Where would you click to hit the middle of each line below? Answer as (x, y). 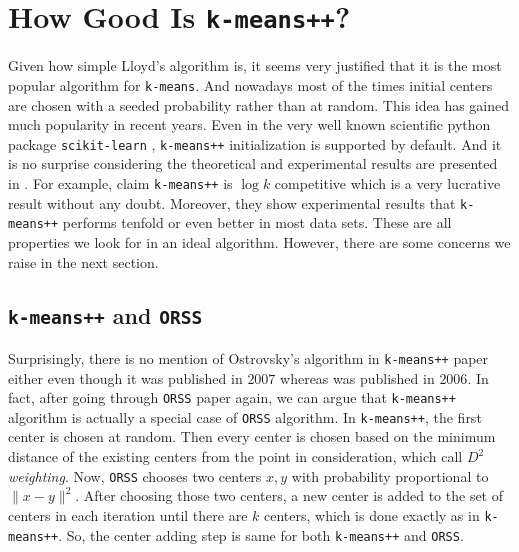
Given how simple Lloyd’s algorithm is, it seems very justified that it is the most (255, 65)
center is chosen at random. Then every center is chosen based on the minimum (252, 436)
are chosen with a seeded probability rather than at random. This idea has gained (259, 104)
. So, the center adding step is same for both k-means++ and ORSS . (261, 534)
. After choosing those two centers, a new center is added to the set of (289, 495)
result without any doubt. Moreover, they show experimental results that (232, 202)
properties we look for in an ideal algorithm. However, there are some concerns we (259, 241)
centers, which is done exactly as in (372, 514)
